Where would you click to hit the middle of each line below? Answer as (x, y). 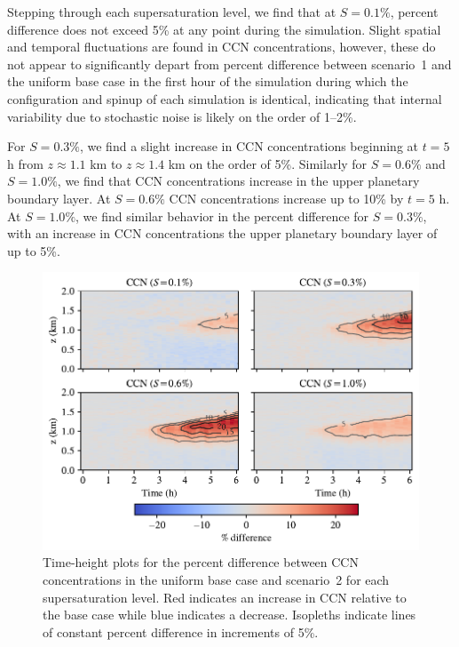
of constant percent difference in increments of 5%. (181, 631)
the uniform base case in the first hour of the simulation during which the (208, 81)
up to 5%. (34, 250)
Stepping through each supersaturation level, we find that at (172, 12)
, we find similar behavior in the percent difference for (222, 216)
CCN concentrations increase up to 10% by (286, 198)
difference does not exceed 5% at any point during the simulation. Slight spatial (224, 29)
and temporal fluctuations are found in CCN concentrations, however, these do (222, 47)
